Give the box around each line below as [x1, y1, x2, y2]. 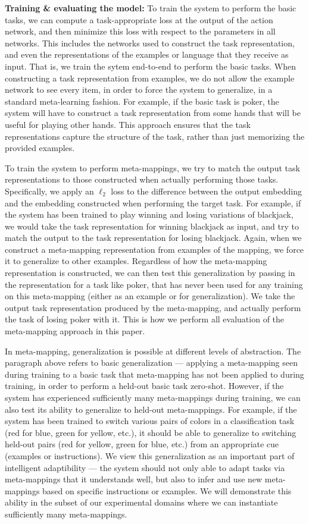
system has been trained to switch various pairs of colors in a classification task [5, 415, 295, 427]
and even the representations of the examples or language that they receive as [5, 48, 289, 61]
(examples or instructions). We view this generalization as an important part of [5, 449, 295, 462]
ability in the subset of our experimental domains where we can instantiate [5, 496, 278, 509]
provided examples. [5, 142, 75, 154]
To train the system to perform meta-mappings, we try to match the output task [5, 161, 300, 174]
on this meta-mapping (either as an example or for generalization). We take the [5, 290, 295, 302]
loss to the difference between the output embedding [111, 184, 302, 197]
